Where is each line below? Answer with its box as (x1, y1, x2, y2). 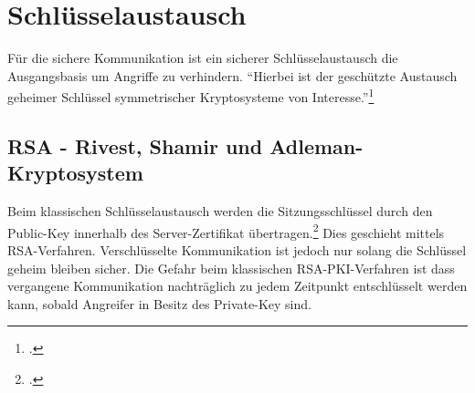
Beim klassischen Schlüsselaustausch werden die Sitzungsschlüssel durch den (7, 202, 433, 221)
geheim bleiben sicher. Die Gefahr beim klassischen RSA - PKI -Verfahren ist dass (7, 258, 455, 277)
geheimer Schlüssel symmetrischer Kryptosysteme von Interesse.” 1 (7, 85, 375, 106)
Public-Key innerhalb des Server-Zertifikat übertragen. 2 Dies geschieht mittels (7, 220, 445, 242)
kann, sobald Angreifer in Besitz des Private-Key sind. (7, 294, 311, 313)
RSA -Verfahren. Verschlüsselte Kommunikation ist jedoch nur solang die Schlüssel (7, 241, 467, 259)
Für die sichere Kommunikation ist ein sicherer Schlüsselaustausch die (7, 48, 398, 67)
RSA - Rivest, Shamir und (7, 131, 263, 160)
